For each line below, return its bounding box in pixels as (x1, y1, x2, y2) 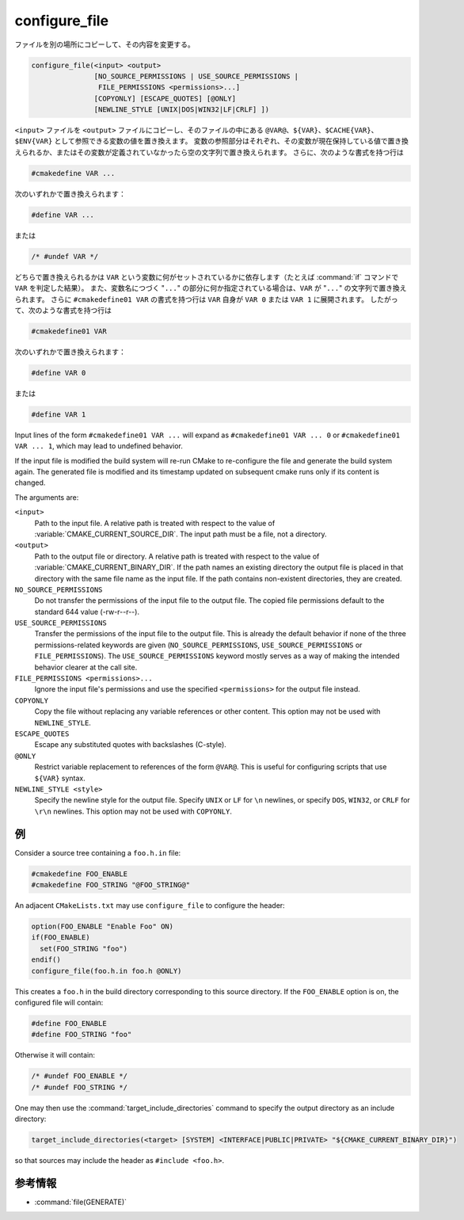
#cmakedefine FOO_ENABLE (31, 869, 128, 879)
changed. (14, 478, 46, 487)
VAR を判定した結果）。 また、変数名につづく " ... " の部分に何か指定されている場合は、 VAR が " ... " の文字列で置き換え (14, 284, 407, 293)
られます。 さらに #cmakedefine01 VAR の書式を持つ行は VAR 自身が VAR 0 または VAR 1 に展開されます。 (14, 294, 368, 304)
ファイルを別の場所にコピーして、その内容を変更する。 (14, 40, 195, 49)
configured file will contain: (14, 997, 104, 1007)
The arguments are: (14, 492, 79, 502)
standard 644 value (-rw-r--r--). (34, 607, 140, 616)
